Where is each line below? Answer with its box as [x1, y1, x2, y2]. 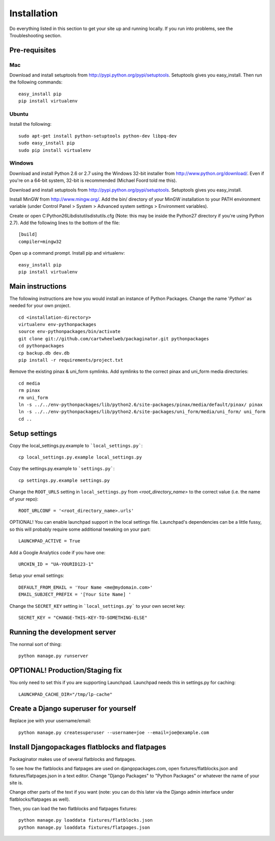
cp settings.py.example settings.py [18, 477, 110, 483]
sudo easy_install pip [18, 140, 75, 146]
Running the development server [9, 628, 117, 636]
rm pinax [18, 388, 40, 393]
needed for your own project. [9, 303, 71, 309]
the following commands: [9, 79, 63, 85]
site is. [9, 779, 23, 785]
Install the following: [9, 121, 52, 127]
